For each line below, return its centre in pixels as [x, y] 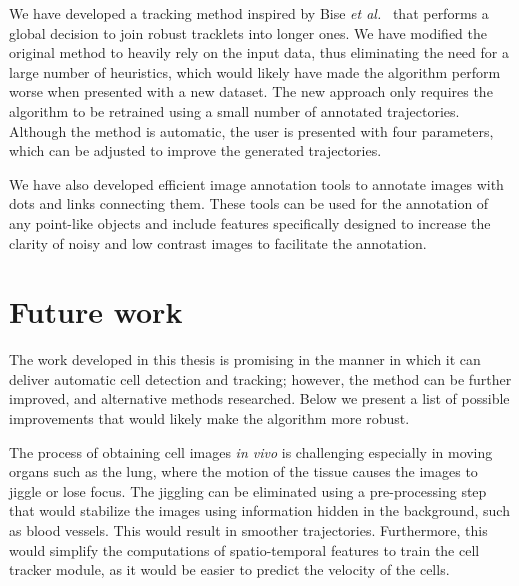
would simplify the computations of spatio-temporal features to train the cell [244, 549]
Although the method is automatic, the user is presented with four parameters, [251, 130]
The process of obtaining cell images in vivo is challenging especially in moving [251, 451]
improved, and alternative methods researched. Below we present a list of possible [259, 398]
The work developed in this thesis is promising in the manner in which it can [245, 359]
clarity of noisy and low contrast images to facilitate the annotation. [218, 242]
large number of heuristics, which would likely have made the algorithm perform [255, 71]
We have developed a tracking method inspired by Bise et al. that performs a [249, 13]
